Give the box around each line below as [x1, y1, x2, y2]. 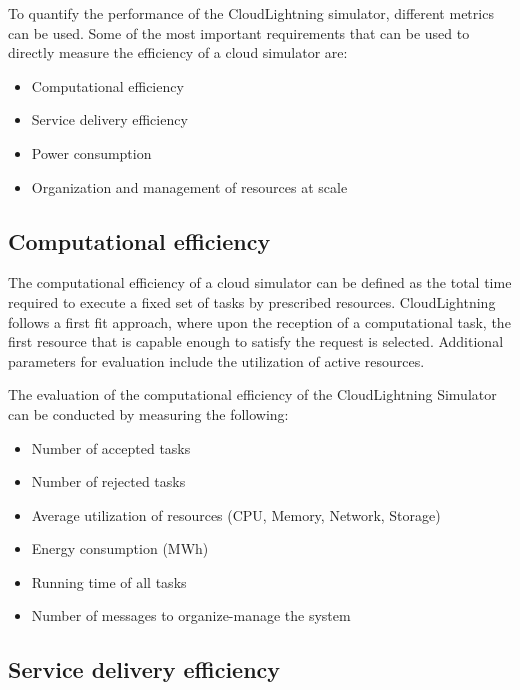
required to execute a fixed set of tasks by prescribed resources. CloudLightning [8, 291, 496, 312]
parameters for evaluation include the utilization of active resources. [8, 350, 425, 371]
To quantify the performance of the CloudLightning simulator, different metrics [8, 3, 494, 23]
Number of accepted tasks [31, 437, 191, 458]
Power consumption [31, 142, 152, 163]
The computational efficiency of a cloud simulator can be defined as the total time [8, 272, 512, 293]
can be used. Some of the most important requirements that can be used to [8, 22, 470, 43]
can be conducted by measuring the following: [8, 403, 289, 424]
